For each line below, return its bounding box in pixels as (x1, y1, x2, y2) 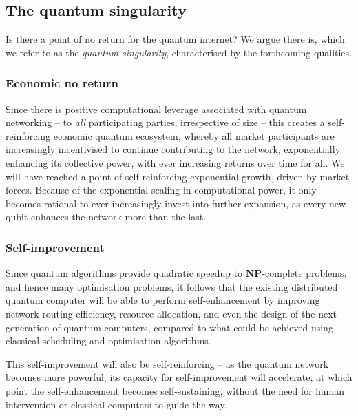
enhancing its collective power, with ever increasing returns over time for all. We (6, 155, 345, 169)
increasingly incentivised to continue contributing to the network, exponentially (6, 142, 341, 156)
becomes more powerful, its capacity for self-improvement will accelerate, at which (6, 370, 352, 384)
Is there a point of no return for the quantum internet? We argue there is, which (6, 32, 345, 46)
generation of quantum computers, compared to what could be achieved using (6, 320, 333, 334)
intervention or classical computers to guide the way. (6, 397, 227, 411)
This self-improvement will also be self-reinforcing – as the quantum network (6, 356, 329, 371)
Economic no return (6, 74, 118, 92)
